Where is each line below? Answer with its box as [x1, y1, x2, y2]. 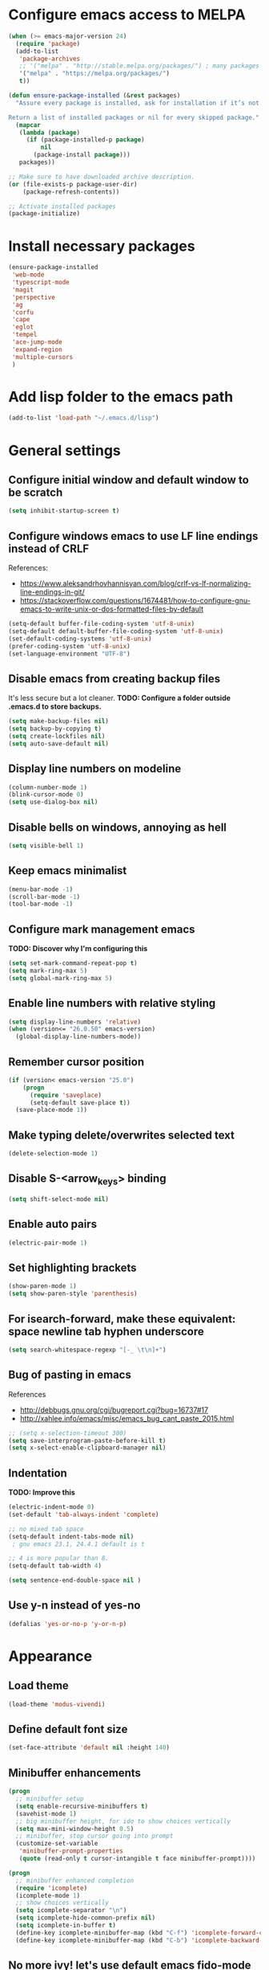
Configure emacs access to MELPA [8, 6, 247, 24]
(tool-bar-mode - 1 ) [8, 900, 74, 909]
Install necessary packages [8, 237, 195, 255]
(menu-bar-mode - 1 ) [8, 885, 74, 893]
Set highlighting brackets [8, 1261, 138, 1274]
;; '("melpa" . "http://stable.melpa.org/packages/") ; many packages [18, 62, 260, 70]
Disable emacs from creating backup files [8, 672, 221, 685]
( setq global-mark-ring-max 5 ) [8, 974, 113, 982]
